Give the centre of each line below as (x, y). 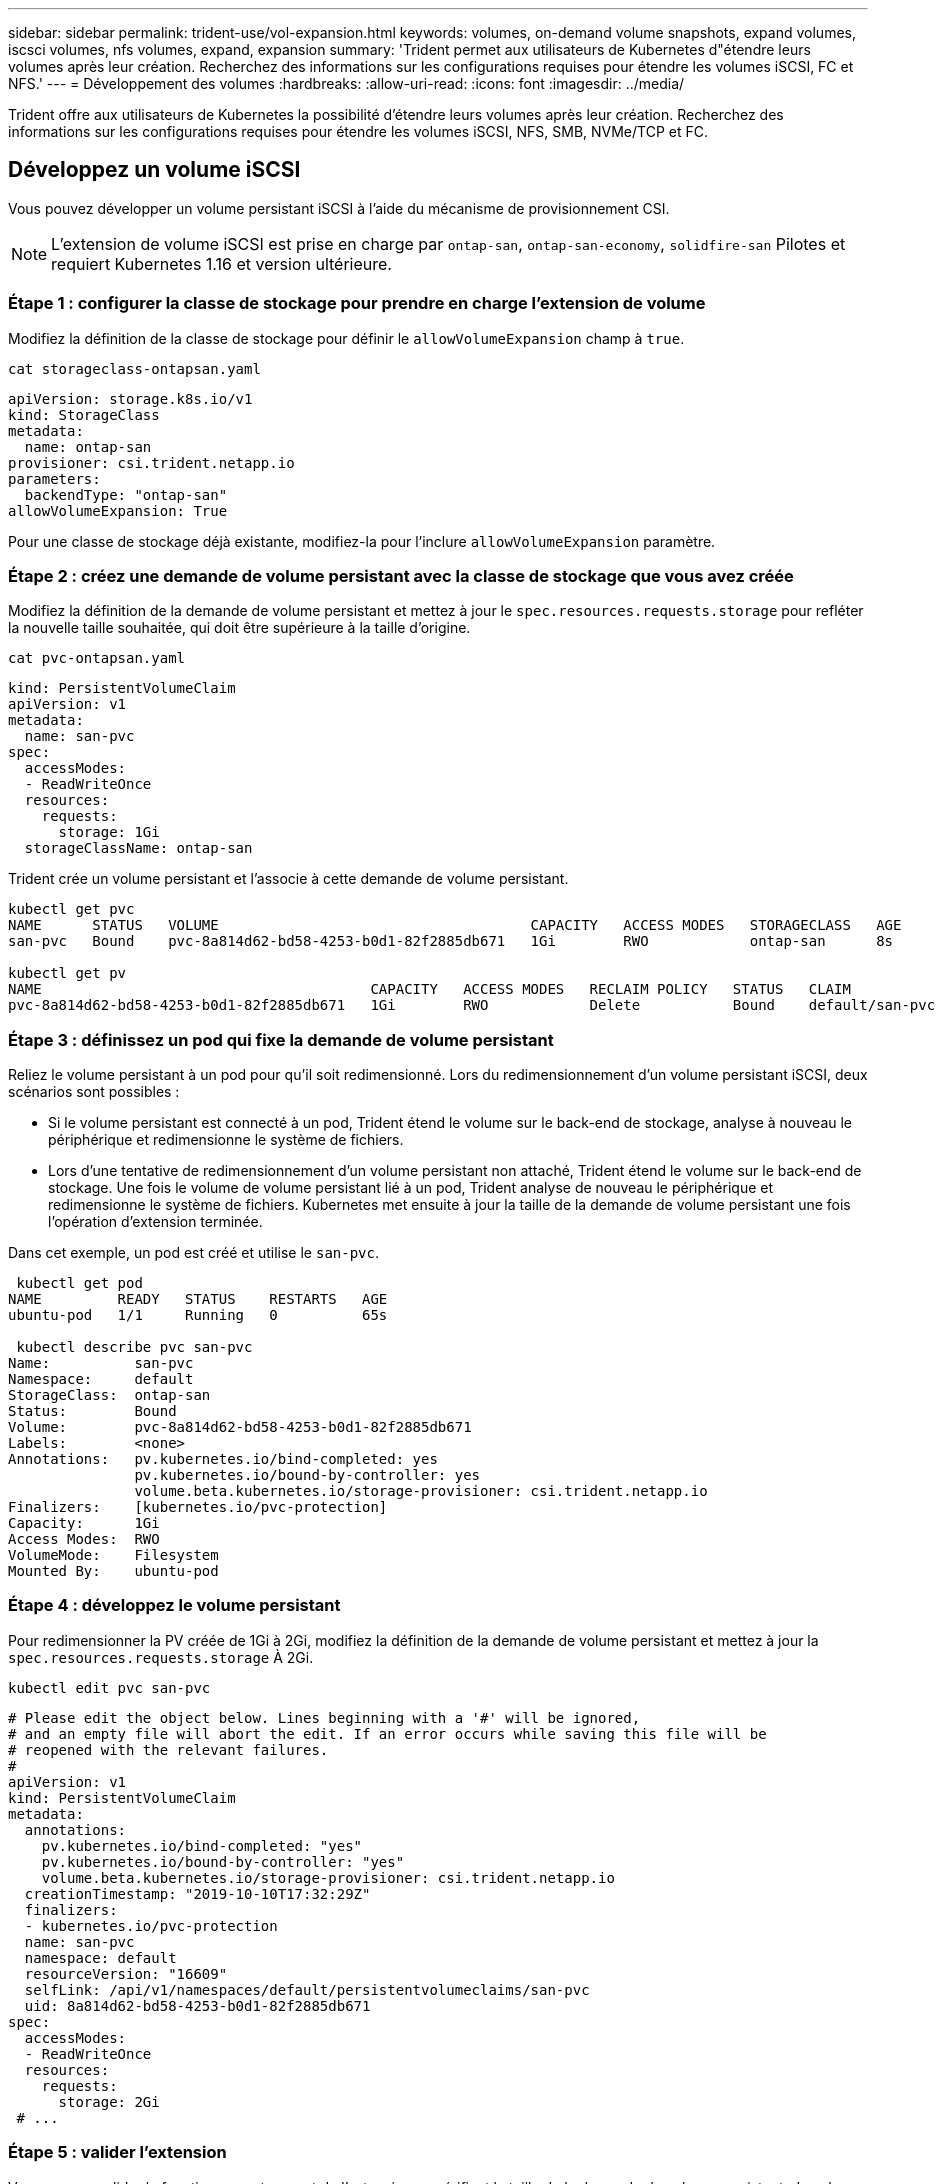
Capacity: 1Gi (84, 1523)
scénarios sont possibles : (94, 1092)
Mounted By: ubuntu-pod (113, 1571)
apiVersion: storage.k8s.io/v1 (130, 398)
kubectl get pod (79, 1283)
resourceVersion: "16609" (126, 1973)
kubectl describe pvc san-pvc (134, 1347)
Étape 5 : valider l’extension (117, 2152)
